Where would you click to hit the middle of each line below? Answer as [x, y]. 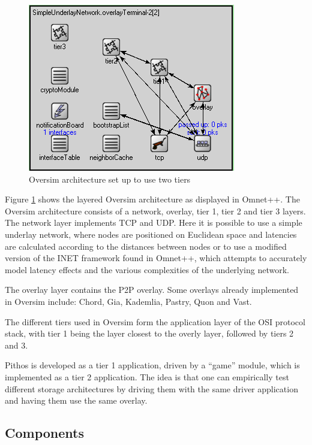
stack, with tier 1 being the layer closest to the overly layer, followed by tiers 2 [149, 333]
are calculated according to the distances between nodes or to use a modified [146, 246]
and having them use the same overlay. [76, 400]
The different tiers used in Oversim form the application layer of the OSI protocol [155, 321]
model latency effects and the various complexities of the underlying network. [147, 269]
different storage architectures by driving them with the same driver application [151, 388]
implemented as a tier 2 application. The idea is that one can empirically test [147, 376]
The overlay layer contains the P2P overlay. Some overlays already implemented [152, 290]
